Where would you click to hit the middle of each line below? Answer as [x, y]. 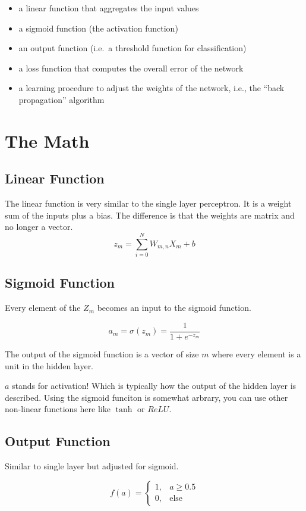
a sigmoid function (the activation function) [98, 28]
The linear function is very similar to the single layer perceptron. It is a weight [148, 203]
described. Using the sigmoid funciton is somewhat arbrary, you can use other [146, 397]
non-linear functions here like [58, 409]
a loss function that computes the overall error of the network [131, 68]
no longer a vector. [39, 227]
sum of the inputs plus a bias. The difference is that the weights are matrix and [150, 215]
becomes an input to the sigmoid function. [174, 308]
